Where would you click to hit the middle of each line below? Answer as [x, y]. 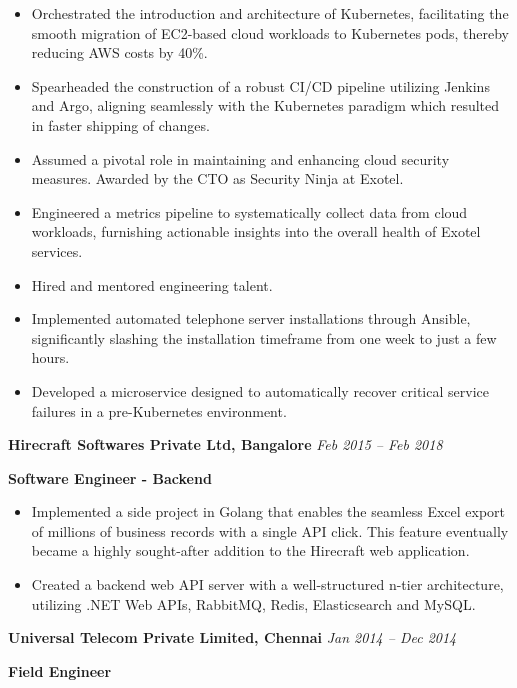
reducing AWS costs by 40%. [119, 52]
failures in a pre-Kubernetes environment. [159, 410]
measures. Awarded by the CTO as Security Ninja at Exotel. [217, 178]
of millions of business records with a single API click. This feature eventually [270, 530]
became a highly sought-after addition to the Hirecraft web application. [250, 550]
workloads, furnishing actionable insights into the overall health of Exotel [256, 231]
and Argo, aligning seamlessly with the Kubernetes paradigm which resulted [265, 105]
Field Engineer [60, 670]
